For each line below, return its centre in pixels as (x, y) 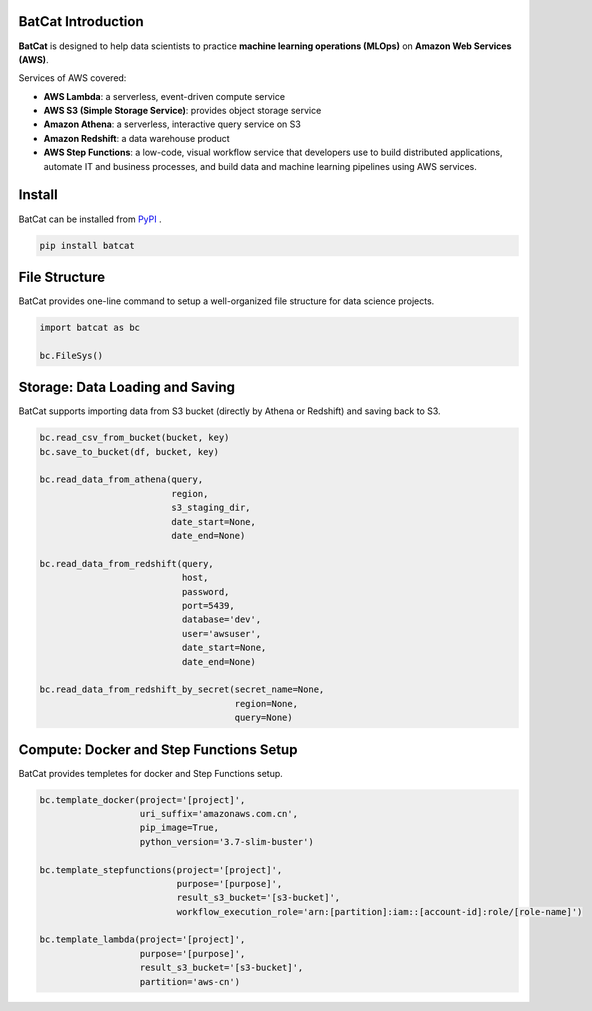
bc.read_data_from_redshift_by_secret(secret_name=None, (182, 689)
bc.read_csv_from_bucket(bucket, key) (134, 438)
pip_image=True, (179, 828)
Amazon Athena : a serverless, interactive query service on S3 (172, 124)
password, (205, 591)
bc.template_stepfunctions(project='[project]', (161, 869)
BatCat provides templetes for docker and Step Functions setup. (151, 773)
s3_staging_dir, (211, 508)
